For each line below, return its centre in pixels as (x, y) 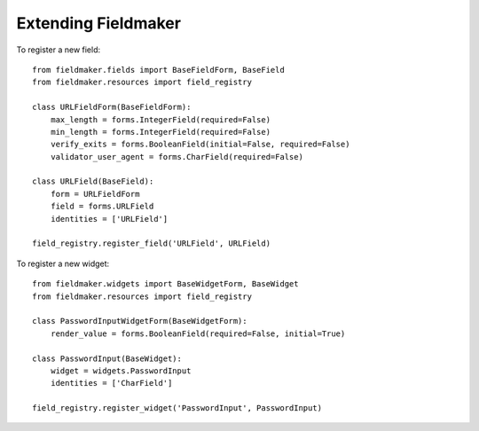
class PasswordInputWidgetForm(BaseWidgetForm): (140, 321)
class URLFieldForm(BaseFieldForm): (112, 107)
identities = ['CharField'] (111, 383)
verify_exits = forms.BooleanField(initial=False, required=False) (200, 145)
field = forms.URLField (102, 207)
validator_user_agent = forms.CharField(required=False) (177, 157)
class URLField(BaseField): (93, 181)
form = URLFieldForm (95, 194)
